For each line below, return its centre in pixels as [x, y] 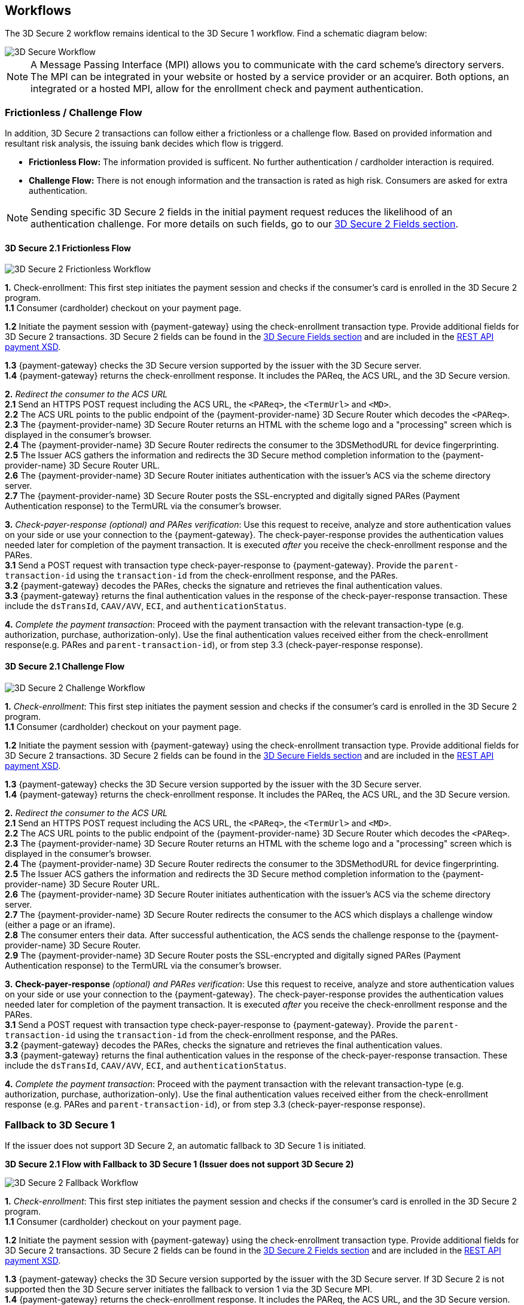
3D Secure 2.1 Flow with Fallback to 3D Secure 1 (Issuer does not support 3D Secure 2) [179, 1164]
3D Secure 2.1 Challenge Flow [65, 666]
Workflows [38, 10]
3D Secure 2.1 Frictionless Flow [68, 248]
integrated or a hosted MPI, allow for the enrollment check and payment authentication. [227, 89]
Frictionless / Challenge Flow [74, 112]
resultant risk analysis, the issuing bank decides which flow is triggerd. [144, 144]
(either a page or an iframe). [60, 924]
